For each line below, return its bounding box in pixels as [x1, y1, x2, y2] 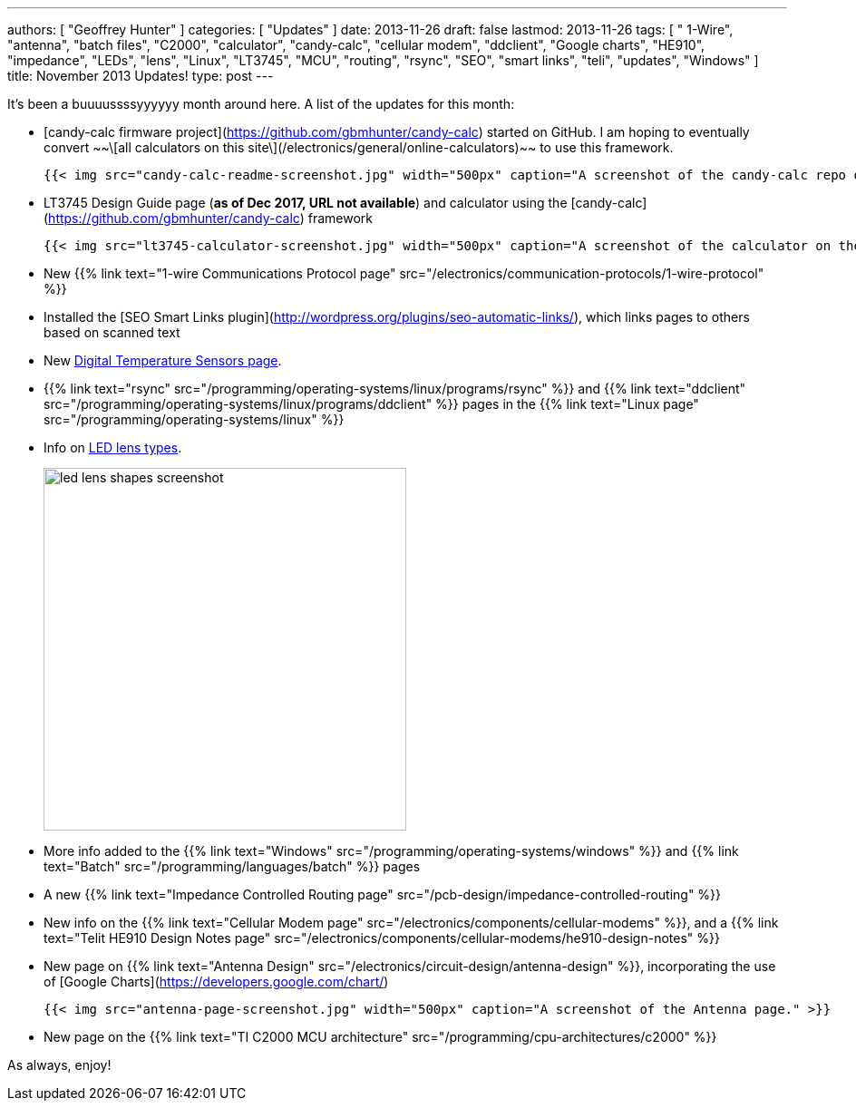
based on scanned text [44, 325, 180, 340]
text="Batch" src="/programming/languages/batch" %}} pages [44, 859, 421, 874]
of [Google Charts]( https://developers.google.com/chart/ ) [44, 974, 389, 989]
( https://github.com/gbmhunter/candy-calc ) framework [44, 210, 373, 226]
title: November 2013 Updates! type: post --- [7, 68, 274, 83]
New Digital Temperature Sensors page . [44, 353, 282, 368]
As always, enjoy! [7, 1057, 112, 1073]
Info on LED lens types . [44, 440, 182, 455]
